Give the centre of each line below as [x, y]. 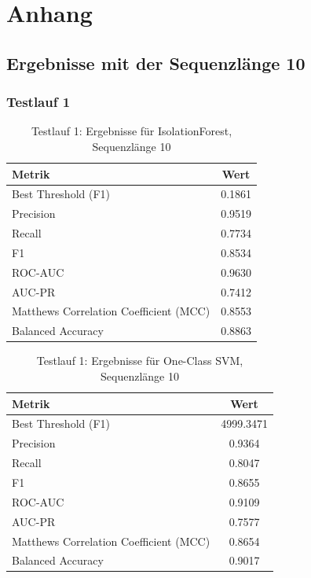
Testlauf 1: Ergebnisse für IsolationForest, [132, 131]
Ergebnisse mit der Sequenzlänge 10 [156, 63]
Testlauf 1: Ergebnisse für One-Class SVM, [140, 361]
